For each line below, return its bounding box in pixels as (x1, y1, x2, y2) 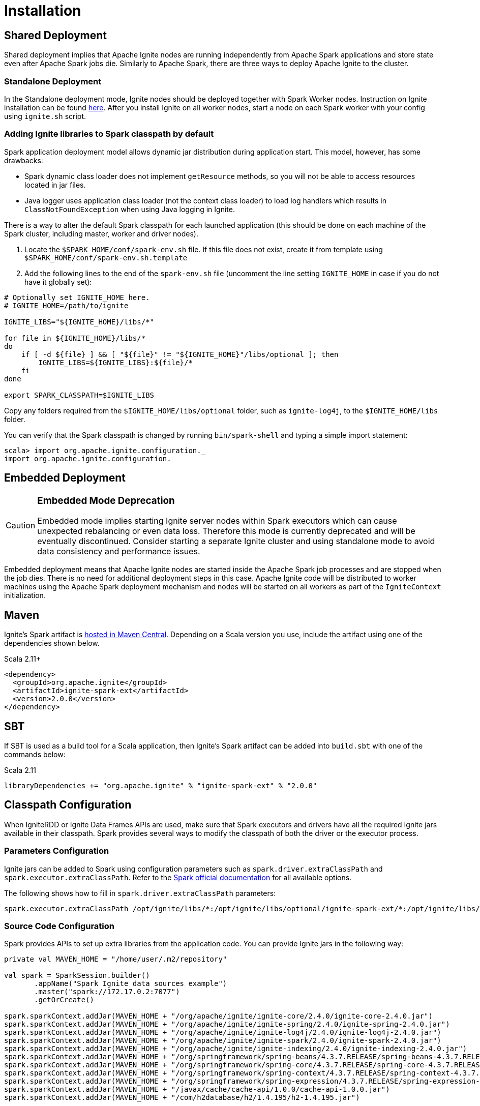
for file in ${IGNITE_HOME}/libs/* (4, 334, 146, 342)
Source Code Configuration (4, 920, 115, 931)
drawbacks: (4, 156, 43, 165)
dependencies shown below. (4, 639, 100, 648)
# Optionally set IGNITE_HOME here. (4, 293, 150, 302)
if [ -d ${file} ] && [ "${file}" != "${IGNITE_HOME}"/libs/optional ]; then (21, 350, 339, 358)
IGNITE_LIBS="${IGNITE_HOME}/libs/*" (4, 317, 155, 326)
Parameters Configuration (4, 846, 109, 856)
